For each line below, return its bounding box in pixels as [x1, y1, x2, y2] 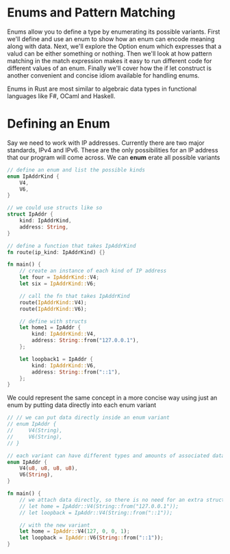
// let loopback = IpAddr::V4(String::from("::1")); [19, 509, 173, 516]
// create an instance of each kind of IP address [19, 268, 167, 275]
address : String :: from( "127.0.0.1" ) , [31, 337, 139, 344]
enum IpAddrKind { [7, 173, 60, 180]
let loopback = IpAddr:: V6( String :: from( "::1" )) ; [19, 534, 164, 542]
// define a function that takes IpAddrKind [7, 242, 136, 249]
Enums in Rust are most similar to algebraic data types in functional [7, 84, 197, 93]
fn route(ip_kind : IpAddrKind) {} [7, 249, 106, 255]
